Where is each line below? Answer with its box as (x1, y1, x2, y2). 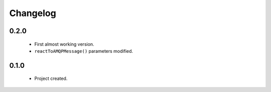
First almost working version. (34, 41, 95, 47)
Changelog (9, 8, 56, 19)
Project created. (34, 75, 68, 81)
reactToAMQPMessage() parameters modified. (34, 48, 133, 54)
